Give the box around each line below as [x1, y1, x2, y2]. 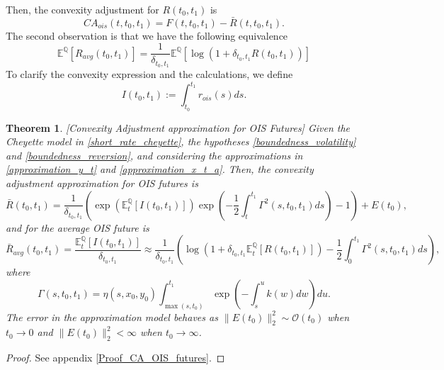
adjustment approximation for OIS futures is [6, 176, 198, 190]
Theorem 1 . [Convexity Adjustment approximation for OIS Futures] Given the [6, 120, 351, 135]
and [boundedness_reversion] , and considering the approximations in [6, 147, 303, 162]
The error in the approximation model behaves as [6, 309, 218, 324]
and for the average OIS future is [6, 220, 149, 235]
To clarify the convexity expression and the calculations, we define [6, 67, 293, 82]
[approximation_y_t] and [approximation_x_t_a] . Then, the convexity [6, 162, 314, 176]
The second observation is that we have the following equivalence [6, 28, 288, 43]
